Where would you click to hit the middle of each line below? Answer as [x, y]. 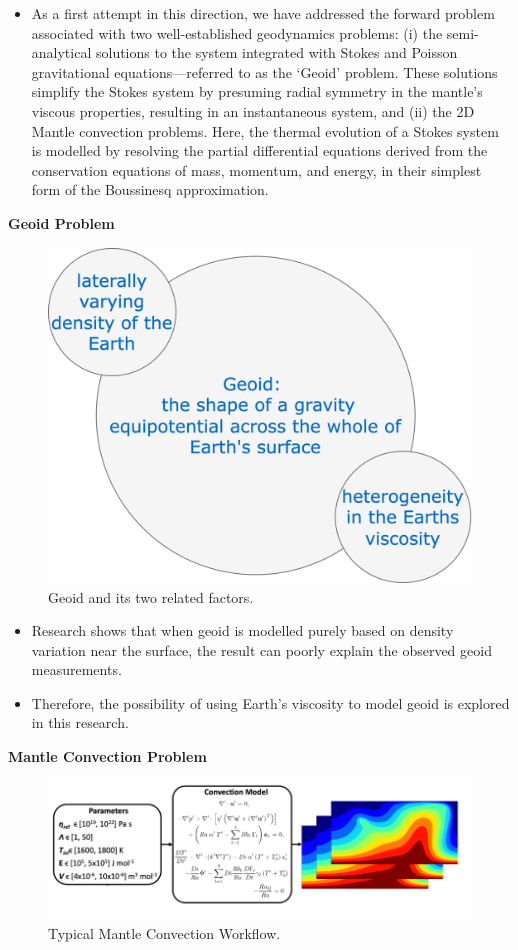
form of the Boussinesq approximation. [150, 189]
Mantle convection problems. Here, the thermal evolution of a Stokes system [265, 130]
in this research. [80, 722]
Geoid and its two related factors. [151, 596]
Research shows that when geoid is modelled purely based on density [242, 630]
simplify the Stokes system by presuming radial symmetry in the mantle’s [257, 91]
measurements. [76, 669]
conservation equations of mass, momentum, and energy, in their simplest [256, 169]
